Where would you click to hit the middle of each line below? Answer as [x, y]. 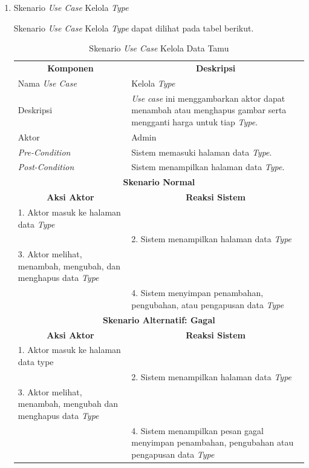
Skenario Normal [159, 182]
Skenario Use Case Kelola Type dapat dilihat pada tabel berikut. [134, 28]
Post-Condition [46, 167]
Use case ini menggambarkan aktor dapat [208, 98]
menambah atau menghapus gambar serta [209, 110]
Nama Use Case [47, 83]
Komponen [70, 68]
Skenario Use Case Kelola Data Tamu [159, 48]
